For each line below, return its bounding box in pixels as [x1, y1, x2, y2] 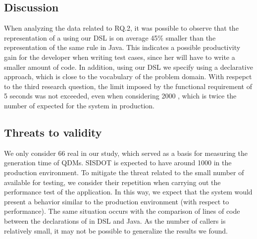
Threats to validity [4, 124, 102, 140]
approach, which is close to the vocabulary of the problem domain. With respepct [4, 71, 252, 82]
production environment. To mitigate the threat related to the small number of [4, 167, 244, 177]
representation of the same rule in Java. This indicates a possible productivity [4, 42, 241, 52]
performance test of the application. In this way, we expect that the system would [4, 187, 253, 197]
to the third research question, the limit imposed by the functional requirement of [4, 81, 252, 91]
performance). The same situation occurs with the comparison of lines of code [4, 206, 240, 216]
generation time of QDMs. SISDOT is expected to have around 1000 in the [4, 157, 232, 168]
